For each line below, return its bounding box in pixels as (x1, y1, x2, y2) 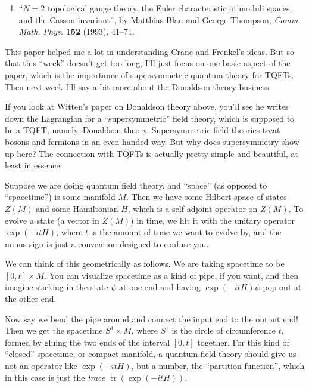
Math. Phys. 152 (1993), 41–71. (18, 25, 135, 38)
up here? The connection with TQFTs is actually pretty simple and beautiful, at (5, 147, 298, 159)
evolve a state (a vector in (5, 214, 99, 226)
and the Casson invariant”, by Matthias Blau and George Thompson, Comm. (18, 13, 301, 26)
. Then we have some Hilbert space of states (126, 190, 287, 203)
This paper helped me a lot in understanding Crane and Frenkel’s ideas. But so (5, 45, 294, 57)
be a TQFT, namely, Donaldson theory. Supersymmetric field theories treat (5, 124, 280, 136)
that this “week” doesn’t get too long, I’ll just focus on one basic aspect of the (5, 57, 291, 69)
